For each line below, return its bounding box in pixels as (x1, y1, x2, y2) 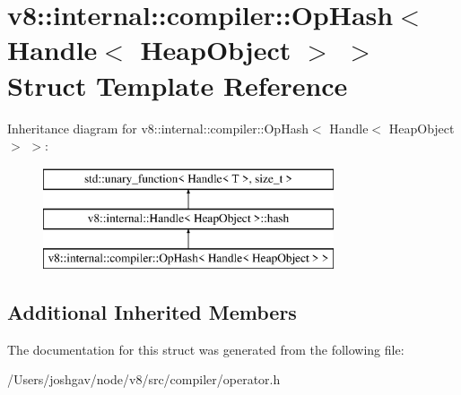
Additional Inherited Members (7, 298, 297, 326)
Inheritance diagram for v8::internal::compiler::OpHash (7, 118, 309, 137)
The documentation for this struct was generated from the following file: (7, 339, 404, 358)
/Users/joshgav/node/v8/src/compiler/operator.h (7, 370, 281, 389)
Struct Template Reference (7, 66, 348, 103)
